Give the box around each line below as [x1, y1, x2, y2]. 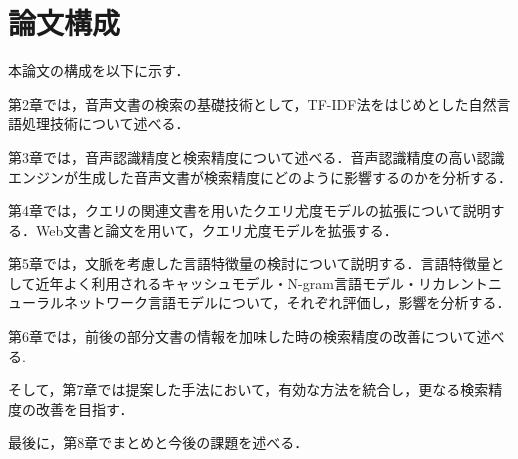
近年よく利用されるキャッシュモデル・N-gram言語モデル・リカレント [35, 272, 488, 293]
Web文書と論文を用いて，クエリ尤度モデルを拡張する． [35, 219, 398, 240]
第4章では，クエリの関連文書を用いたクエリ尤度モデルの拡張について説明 [8, 200, 491, 221]
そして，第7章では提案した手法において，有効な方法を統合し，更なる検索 [8, 379, 489, 400]
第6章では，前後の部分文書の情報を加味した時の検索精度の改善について [8, 326, 477, 347]
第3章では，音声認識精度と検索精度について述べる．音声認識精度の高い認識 [8, 146, 505, 167]
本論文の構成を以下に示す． [8, 60, 190, 81]
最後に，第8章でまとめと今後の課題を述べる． [8, 432, 309, 453]
